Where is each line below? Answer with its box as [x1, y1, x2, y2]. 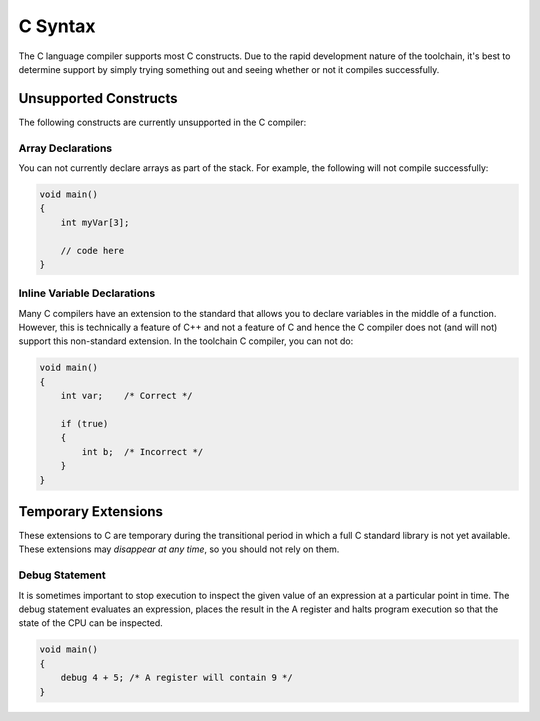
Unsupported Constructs [18, 90, 179, 107]
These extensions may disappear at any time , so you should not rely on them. [18, 543, 340, 555]
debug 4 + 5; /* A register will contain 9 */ [60, 672, 294, 684]
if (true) [60, 418, 109, 429]
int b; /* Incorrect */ [81, 446, 204, 457]
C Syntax [18, 15, 96, 37]
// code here [60, 245, 125, 256]
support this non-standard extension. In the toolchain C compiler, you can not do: [18, 335, 354, 347]
